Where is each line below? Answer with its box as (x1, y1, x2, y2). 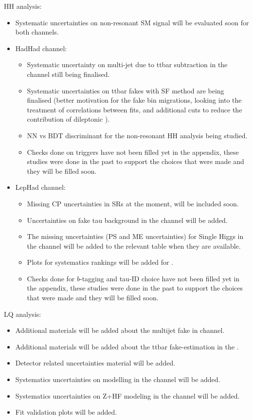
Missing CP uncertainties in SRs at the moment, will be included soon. (27, 198, 239, 208)
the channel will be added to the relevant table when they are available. (27, 240, 241, 251)
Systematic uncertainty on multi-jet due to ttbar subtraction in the (27, 59, 228, 70)
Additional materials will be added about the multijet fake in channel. (15, 325, 225, 335)
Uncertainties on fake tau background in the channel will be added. (27, 215, 228, 225)
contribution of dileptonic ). (27, 114, 110, 124)
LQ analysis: (4, 309, 41, 319)
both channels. (15, 27, 59, 37)
